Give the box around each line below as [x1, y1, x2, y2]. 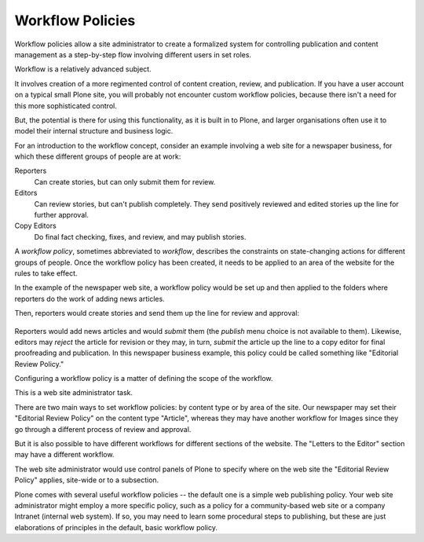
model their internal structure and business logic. [14, 126, 174, 136]
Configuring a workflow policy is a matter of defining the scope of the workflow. [14, 374, 274, 383]
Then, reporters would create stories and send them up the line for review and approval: [14, 309, 300, 318]
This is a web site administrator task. [14, 388, 133, 397]
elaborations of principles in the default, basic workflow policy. [14, 522, 217, 532]
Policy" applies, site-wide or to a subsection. [14, 475, 159, 485]
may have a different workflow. [14, 450, 115, 460]
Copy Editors [14, 221, 57, 231]
